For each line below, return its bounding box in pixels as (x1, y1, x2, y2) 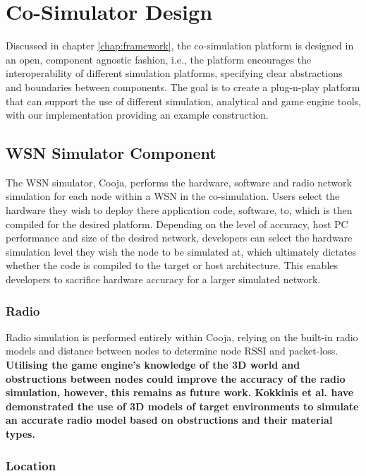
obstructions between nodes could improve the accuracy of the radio (6, 371, 346, 386)
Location (6, 456, 56, 474)
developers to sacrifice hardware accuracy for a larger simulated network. (6, 272, 321, 287)
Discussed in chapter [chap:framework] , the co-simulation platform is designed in (6, 38, 354, 53)
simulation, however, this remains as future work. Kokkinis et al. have (6, 385, 354, 400)
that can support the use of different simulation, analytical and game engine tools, (6, 93, 362, 108)
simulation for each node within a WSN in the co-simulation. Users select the (6, 189, 340, 203)
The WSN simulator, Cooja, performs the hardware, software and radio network (6, 174, 352, 189)
